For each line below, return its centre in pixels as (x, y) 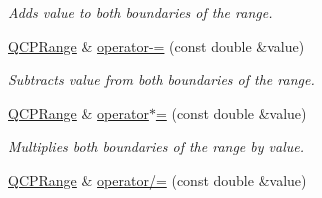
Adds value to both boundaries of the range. (140, 12)
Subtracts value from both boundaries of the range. (161, 79)
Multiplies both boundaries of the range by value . (156, 146)
